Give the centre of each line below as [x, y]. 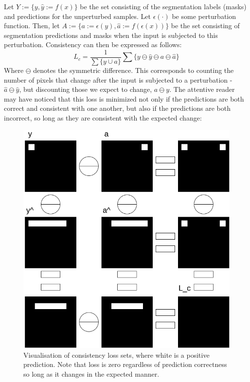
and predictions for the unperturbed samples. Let [78, 16]
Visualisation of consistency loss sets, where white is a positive [116, 355]
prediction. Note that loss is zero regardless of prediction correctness [125, 364]
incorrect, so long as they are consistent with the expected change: [103, 118]
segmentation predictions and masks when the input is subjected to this [111, 35]
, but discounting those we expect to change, [86, 89]
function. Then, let [32, 26]
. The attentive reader [202, 89]
